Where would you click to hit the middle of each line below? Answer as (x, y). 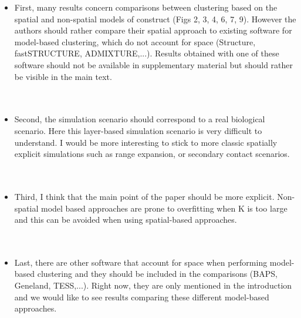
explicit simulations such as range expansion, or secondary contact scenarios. (152, 154)
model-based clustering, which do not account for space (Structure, (135, 41)
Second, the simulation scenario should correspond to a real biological (140, 119)
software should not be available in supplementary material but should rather (154, 64)
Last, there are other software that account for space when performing (141, 262)
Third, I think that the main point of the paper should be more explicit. (144, 196)
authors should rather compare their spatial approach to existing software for (153, 30)
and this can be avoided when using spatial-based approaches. (126, 220)
